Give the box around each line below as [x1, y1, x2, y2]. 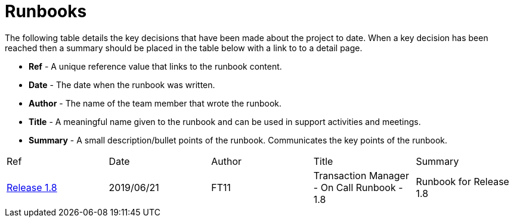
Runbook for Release [416, 175, 509, 187]
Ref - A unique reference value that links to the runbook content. [29, 61, 282, 71]
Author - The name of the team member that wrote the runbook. [29, 98, 282, 108]
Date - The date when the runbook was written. [29, 79, 215, 90]
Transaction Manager [313, 169, 409, 182]
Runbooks [5, 1, 87, 21]
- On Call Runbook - [313, 181, 403, 193]
